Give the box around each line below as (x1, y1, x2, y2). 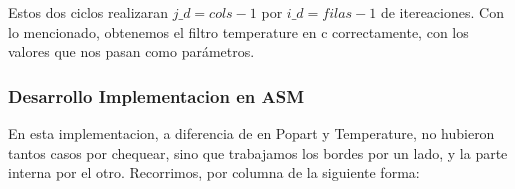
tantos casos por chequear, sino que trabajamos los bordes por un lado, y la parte (8, 142, 508, 163)
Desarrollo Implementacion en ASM (8, 83, 305, 108)
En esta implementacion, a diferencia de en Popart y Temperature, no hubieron (8, 123, 495, 143)
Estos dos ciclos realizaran (8, 2, 169, 22)
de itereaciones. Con (380, 2, 504, 22)
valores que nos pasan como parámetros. (8, 41, 255, 62)
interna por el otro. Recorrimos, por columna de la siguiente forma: (8, 162, 420, 183)
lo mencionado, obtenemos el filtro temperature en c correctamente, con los (8, 21, 469, 42)
